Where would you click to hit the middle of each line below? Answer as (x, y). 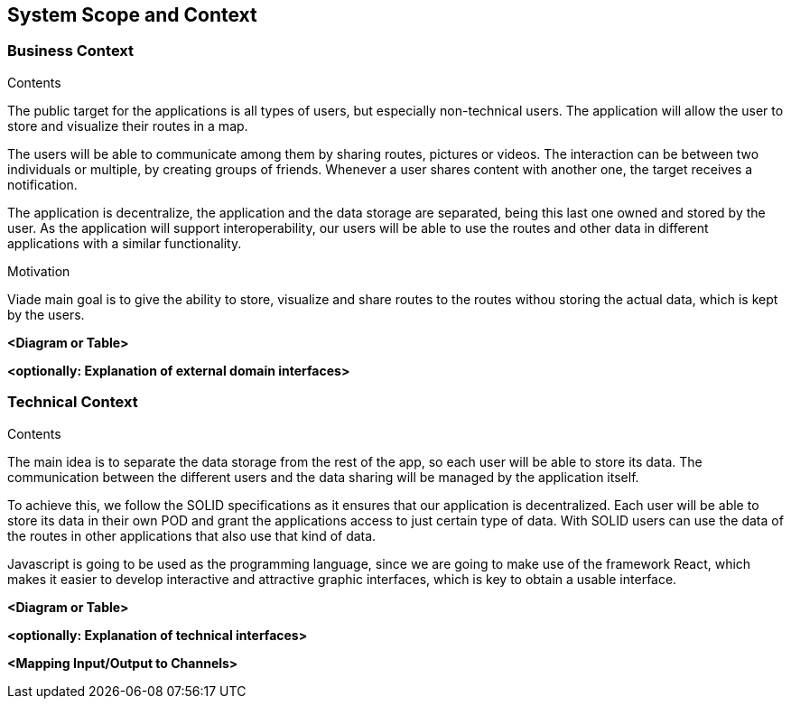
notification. (42, 184)
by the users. (46, 314)
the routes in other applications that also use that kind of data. (192, 535)
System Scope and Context (132, 15)
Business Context (71, 51)
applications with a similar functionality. (125, 243)
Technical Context (73, 402)
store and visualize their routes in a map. (128, 125)
